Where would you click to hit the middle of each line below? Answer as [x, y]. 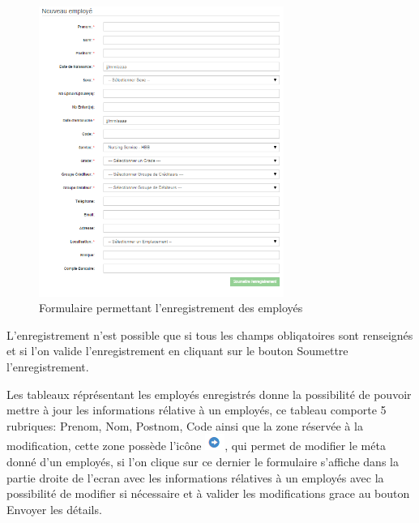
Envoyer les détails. [54, 509]
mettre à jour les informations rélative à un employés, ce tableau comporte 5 [197, 410]
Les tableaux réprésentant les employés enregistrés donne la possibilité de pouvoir [209, 394]
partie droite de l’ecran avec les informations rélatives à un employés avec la [195, 477]
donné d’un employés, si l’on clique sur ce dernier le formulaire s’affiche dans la [203, 461]
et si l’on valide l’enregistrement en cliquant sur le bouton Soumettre [177, 351]
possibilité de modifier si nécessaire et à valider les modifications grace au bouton [208, 493]
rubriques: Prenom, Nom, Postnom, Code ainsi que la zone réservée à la [185, 425]
